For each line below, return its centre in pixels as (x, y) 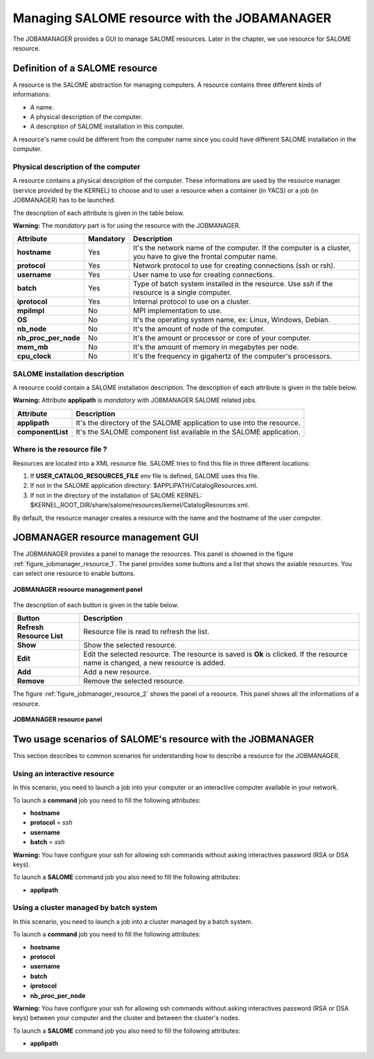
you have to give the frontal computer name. (205, 256)
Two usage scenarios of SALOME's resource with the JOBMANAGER (163, 739)
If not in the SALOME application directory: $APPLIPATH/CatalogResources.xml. (144, 486)
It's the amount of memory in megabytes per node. (216, 347)
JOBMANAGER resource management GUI (106, 537)
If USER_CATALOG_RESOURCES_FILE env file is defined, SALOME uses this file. (145, 475)
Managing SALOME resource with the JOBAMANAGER (172, 18)
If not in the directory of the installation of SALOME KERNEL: (116, 495)
